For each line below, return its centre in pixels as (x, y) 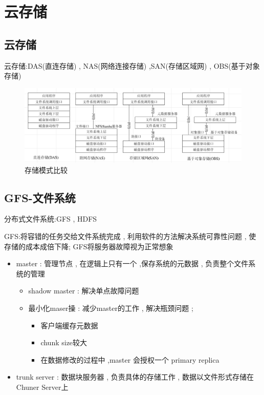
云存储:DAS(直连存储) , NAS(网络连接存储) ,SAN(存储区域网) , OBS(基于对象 (132, 65)
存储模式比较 (46, 170)
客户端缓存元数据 (69, 325)
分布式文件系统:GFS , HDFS (51, 219)
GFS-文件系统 (40, 197)
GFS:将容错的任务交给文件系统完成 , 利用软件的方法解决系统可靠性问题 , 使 (130, 236)
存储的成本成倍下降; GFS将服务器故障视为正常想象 (89, 246)
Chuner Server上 (42, 387)
